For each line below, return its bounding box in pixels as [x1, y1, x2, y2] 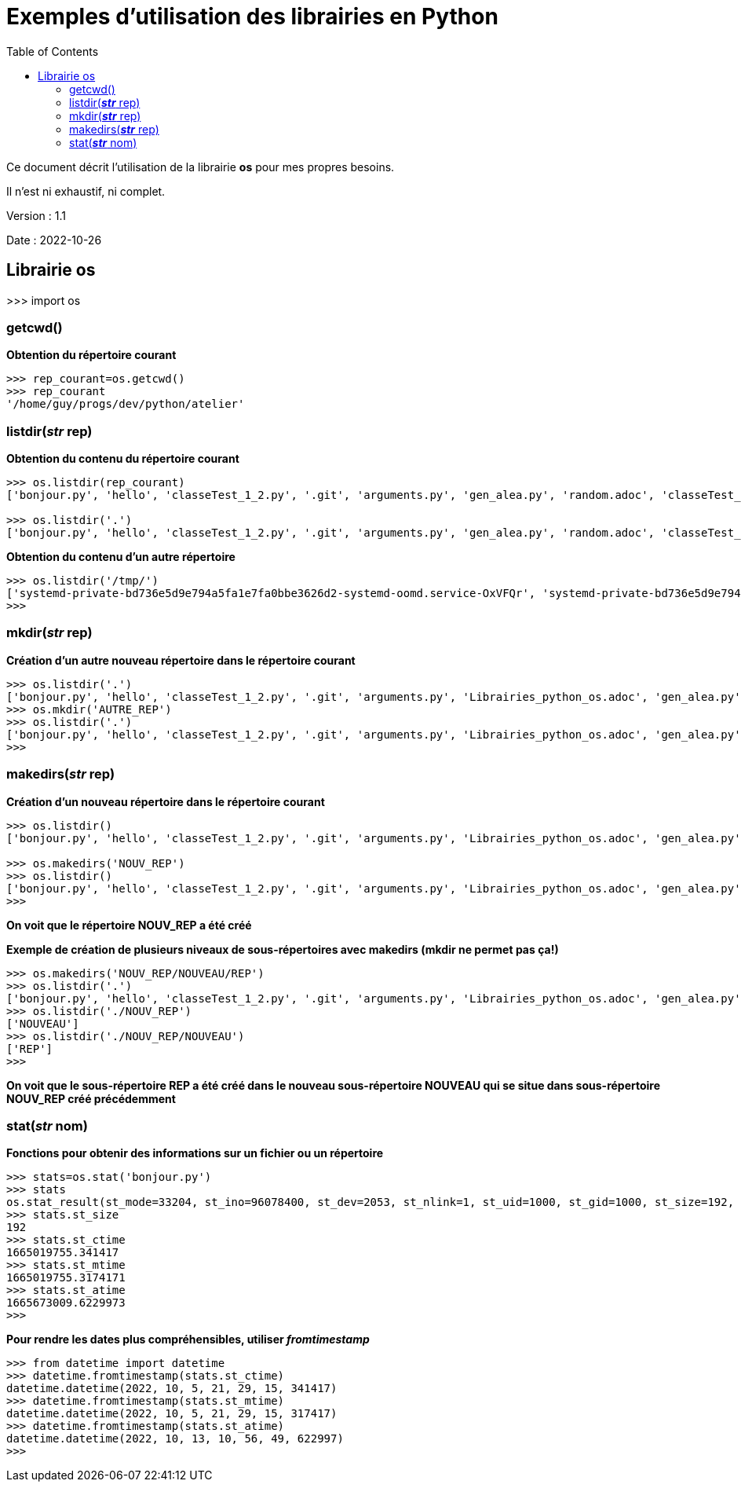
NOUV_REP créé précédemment [6, 1091, 176, 1105]
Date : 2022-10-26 [6, 233, 102, 247]
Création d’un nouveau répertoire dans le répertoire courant [6, 794, 325, 808]
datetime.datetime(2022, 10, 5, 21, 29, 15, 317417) [6, 1407, 338, 1420]
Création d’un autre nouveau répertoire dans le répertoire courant [6, 653, 356, 667]
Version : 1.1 [6, 208, 66, 222]
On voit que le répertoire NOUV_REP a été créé [6, 918, 252, 932]
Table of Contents [6, 44, 99, 58]
